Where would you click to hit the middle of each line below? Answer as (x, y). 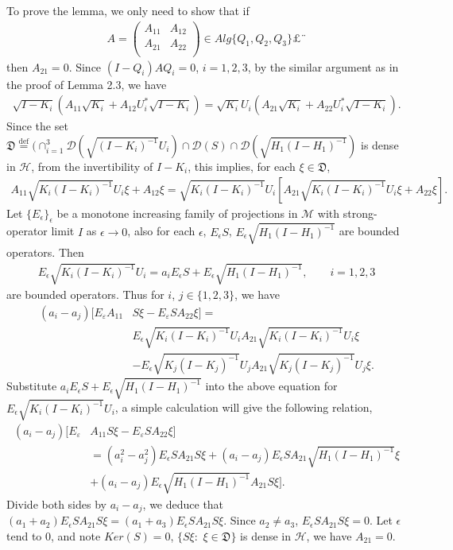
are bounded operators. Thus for (85, 294)
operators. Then (45, 252)
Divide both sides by (56, 504)
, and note (76, 535)
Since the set (37, 126)
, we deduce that (183, 504)
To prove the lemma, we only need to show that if (128, 10)
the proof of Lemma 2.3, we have (87, 84)
